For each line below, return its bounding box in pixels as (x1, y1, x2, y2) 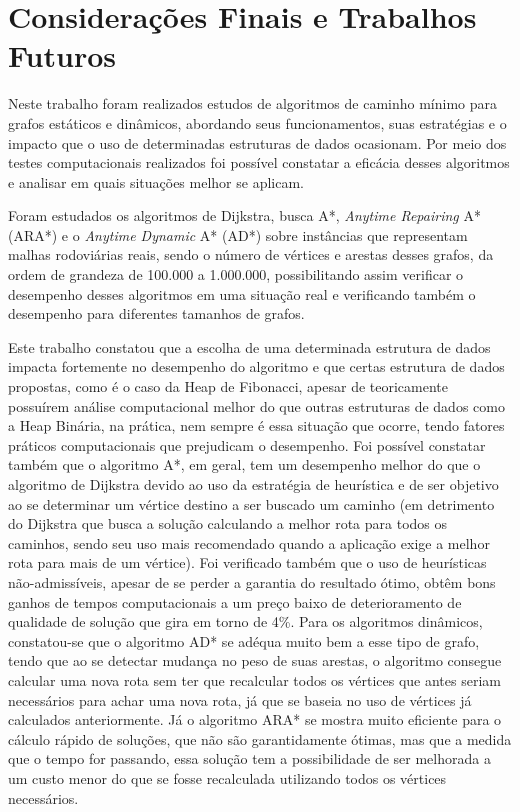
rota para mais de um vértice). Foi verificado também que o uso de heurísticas (8, 552, 487, 573)
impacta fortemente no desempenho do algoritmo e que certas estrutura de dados (8, 356, 505, 377)
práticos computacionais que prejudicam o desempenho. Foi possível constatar (8, 434, 486, 455)
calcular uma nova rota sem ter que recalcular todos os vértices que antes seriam (8, 669, 501, 690)
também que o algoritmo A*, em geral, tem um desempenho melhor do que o (8, 454, 481, 475)
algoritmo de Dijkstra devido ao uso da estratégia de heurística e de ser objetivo (8, 474, 499, 494)
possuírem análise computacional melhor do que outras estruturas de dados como (8, 395, 505, 416)
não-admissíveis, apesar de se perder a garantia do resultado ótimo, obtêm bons (8, 571, 496, 592)
